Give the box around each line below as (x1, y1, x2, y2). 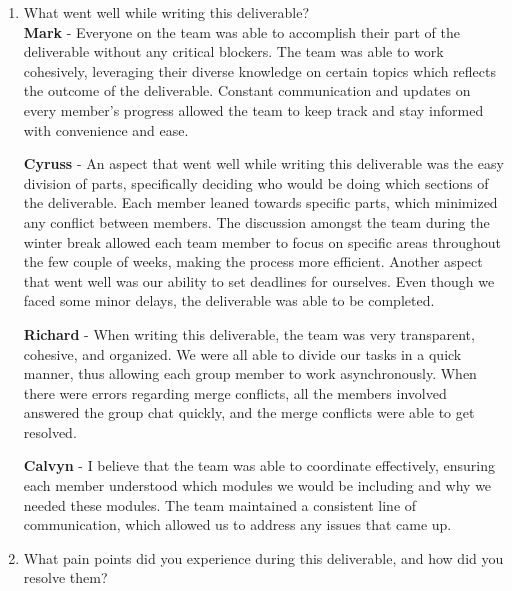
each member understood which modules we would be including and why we (23, 475, 492, 496)
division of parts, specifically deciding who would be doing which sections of (23, 172, 489, 193)
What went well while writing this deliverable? (23, 2, 310, 22)
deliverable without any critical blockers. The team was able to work (23, 41, 444, 62)
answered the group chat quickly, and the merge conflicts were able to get (23, 402, 475, 423)
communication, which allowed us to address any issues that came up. (23, 514, 452, 535)
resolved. (23, 421, 77, 442)
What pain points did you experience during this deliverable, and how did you (23, 547, 504, 568)
